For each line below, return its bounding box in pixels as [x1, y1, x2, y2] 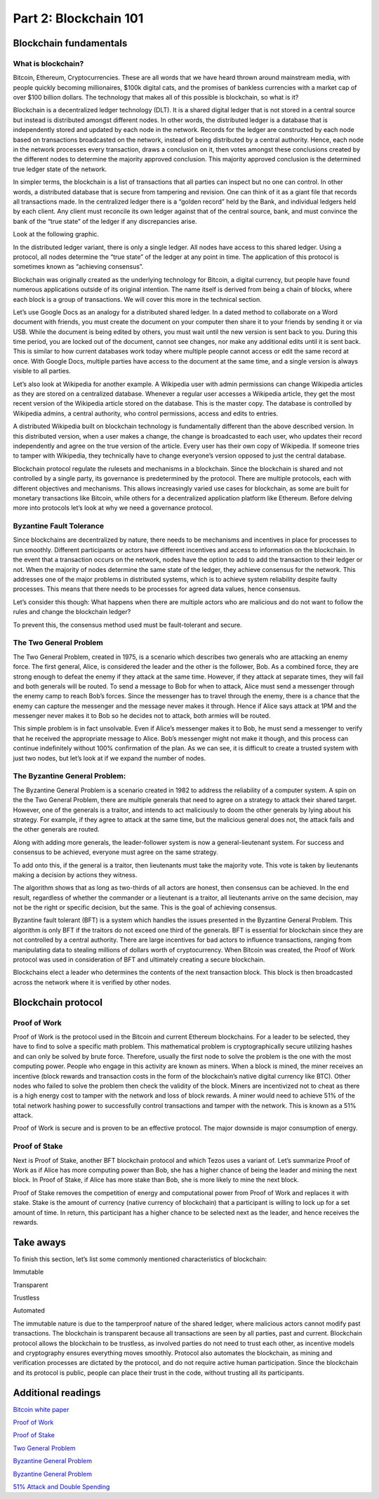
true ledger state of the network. [13, 165, 107, 173]
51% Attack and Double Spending [13, 1483, 110, 1491]
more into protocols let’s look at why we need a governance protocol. [13, 504, 213, 512]
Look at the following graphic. [13, 230, 100, 239]
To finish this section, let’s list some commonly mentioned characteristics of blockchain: [13, 1255, 267, 1263]
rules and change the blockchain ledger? [13, 608, 131, 616]
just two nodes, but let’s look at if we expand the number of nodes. [13, 754, 206, 762]
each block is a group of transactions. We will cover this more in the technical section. [13, 295, 262, 303]
